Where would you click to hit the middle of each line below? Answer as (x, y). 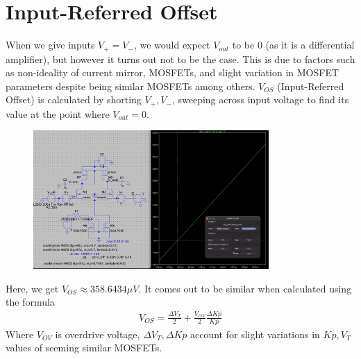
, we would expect (172, 45)
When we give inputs (50, 45)
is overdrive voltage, (98, 334)
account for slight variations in (255, 334)
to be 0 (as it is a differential (293, 45)
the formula (30, 302)
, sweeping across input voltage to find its (260, 99)
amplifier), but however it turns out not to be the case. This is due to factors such (180, 59)
